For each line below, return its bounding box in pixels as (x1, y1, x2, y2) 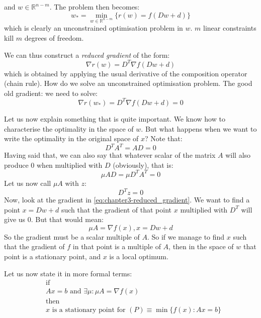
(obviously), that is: (113, 159, 173, 170)
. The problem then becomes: (49, 2, 140, 12)
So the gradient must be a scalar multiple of (4, 231, 140, 242)
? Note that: (145, 133, 183, 144)
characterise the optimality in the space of (4, 123, 134, 134)
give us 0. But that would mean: (4, 214, 104, 225)
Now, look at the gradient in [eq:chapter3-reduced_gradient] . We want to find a (4, 194, 250, 204)
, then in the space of (168, 241, 234, 252)
